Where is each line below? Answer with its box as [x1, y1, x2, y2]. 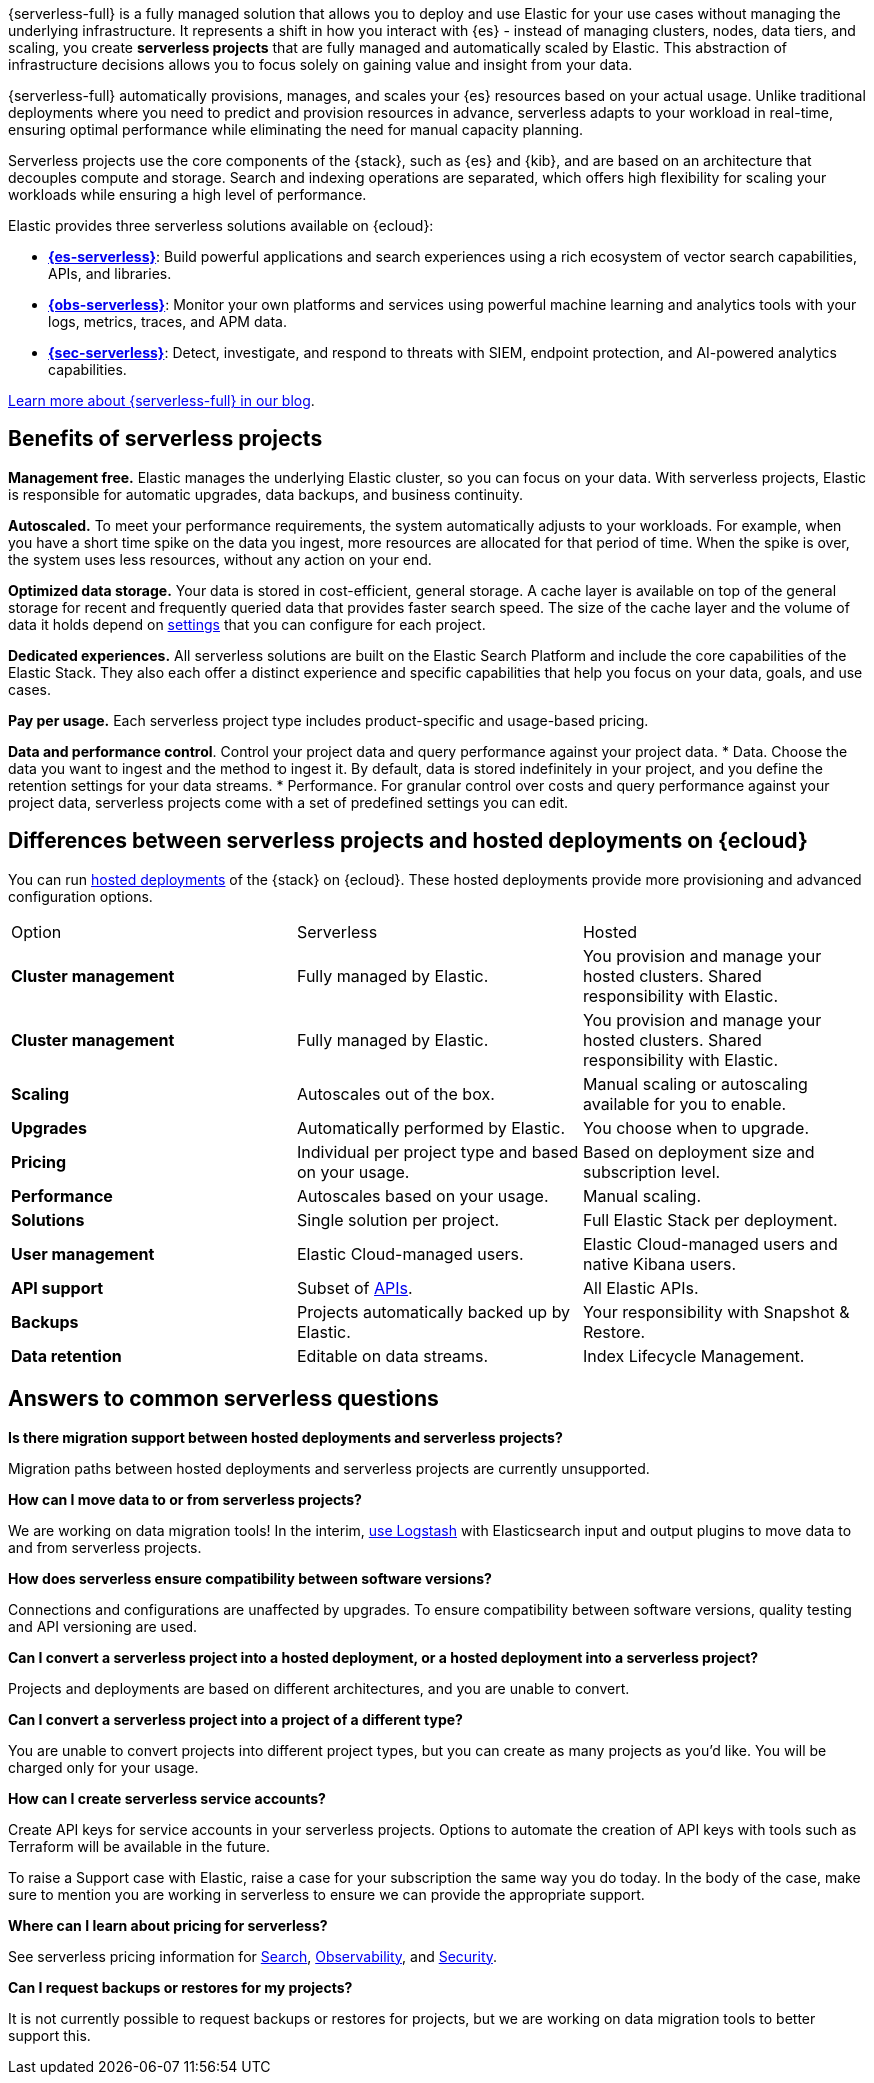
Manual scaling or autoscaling [582, 1073, 808, 1094]
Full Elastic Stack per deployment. [582, 1209, 838, 1230]
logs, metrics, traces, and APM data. [48, 313, 287, 330]
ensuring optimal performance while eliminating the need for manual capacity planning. [8, 121, 584, 138]
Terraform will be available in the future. [8, 1837, 270, 1855]
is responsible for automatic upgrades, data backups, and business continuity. [8, 485, 523, 503]
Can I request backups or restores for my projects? [8, 1978, 353, 1996]
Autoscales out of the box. [296, 1083, 495, 1104]
